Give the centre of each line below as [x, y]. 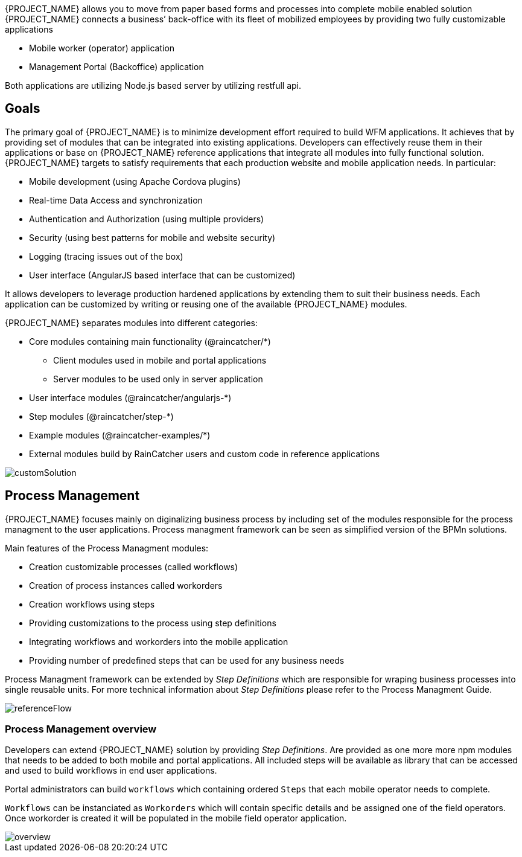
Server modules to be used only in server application [158, 379]
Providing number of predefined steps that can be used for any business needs [187, 660]
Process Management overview [81, 729]
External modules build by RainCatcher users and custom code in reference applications [205, 454]
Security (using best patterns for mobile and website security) [152, 237]
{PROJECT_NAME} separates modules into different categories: [132, 323]
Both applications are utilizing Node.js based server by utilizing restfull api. [153, 85]
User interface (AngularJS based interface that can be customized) [162, 275]
